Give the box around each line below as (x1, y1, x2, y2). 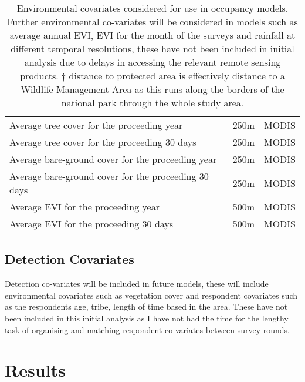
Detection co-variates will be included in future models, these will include (5, 277, 269, 290)
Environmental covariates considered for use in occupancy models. (16, 1, 289, 15)
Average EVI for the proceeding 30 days (9, 217, 174, 230)
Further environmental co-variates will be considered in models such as (7, 15, 298, 28)
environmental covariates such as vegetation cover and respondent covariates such (5, 289, 298, 301)
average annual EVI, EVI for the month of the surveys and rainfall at (9, 28, 296, 42)
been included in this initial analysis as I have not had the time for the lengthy (5, 311, 289, 324)
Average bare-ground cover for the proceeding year (9, 152, 217, 166)
